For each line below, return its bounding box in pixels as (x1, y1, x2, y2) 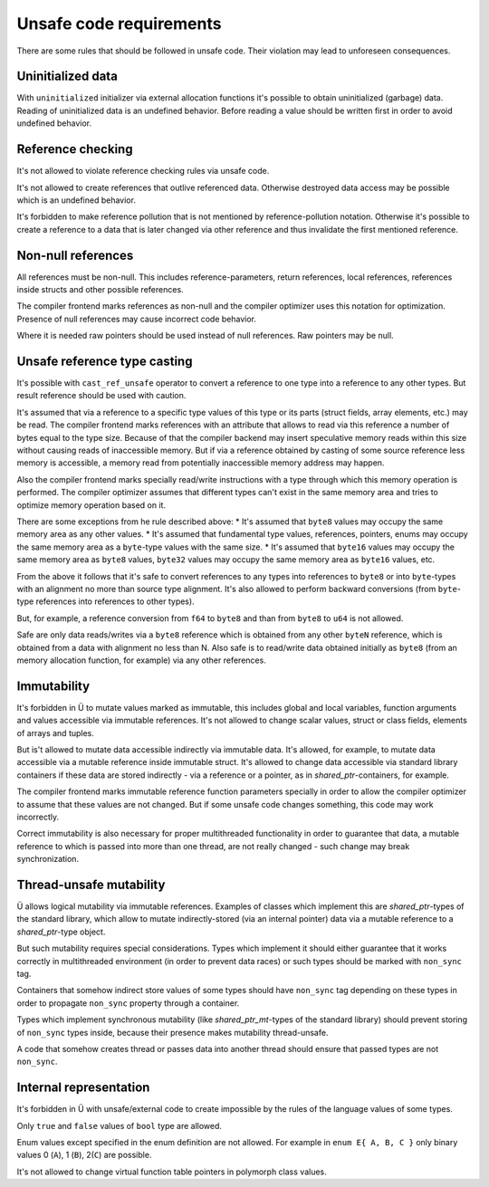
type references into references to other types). (16, 596, 195, 607)
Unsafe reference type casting (16, 353, 193, 369)
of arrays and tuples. (16, 727, 95, 738)
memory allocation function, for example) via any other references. (16, 655, 266, 665)
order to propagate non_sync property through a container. (16, 997, 240, 1009)
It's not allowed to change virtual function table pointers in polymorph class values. (16, 1166, 327, 1177)
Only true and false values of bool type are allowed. (16, 1120, 222, 1131)
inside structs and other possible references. (16, 284, 185, 294)
